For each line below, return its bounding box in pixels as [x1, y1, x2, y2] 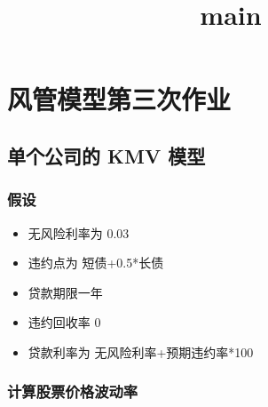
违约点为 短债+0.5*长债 [28, 253, 164, 272]
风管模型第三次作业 [7, 81, 232, 117]
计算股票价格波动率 [7, 380, 138, 403]
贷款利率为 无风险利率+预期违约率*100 [28, 342, 254, 361]
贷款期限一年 [28, 283, 103, 301]
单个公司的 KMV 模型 [7, 141, 206, 169]
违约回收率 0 [28, 313, 101, 331]
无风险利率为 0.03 [28, 223, 130, 242]
